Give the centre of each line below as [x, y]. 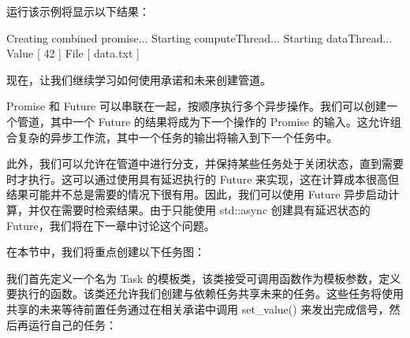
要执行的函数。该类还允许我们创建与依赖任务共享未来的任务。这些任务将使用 [205, 293]
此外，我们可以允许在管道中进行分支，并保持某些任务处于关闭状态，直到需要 [205, 163]
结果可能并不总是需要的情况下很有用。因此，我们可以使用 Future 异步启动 [198, 194]
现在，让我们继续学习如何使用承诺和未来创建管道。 [139, 79]
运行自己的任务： [72, 324]
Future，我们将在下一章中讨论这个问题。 [111, 225]
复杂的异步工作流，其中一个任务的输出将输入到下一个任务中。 [177, 137]
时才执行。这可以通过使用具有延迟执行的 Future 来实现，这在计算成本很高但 [203, 178]
